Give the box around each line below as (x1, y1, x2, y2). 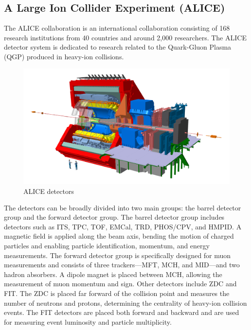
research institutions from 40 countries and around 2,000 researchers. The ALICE (4, 32, 247, 42)
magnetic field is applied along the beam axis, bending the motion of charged (4, 231, 234, 241)
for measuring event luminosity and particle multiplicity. (4, 316, 172, 327)
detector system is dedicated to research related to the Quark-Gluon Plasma (4, 42, 232, 52)
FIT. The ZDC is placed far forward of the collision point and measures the (4, 288, 230, 298)
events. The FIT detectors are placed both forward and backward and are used (4, 307, 239, 317)
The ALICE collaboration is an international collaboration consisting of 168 (4, 23, 230, 33)
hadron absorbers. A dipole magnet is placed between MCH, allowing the (4, 269, 222, 279)
